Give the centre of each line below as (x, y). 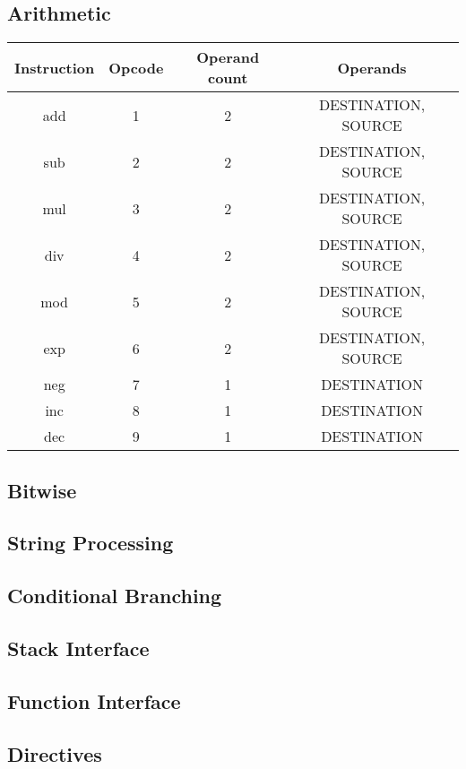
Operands (372, 67)
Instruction (55, 67)
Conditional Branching (115, 596)
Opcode (136, 67)
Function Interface (94, 700)
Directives (55, 753)
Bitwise (42, 490)
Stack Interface (78, 648)
